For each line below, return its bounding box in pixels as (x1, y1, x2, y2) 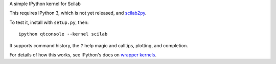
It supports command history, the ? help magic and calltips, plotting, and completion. (9, 42, 189, 48)
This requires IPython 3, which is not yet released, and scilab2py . (9, 10, 147, 16)
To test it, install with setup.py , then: (9, 19, 89, 25)
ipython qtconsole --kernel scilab (18, 31, 108, 37)
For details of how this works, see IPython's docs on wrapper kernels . (9, 51, 157, 58)
